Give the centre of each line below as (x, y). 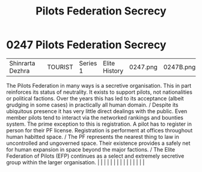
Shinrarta (22, 63)
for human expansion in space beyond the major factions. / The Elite (91, 149)
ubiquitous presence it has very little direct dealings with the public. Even (97, 111)
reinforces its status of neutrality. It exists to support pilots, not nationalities (99, 92)
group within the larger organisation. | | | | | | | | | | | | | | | (75, 162)
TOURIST (60, 67)
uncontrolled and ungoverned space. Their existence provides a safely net (98, 143)
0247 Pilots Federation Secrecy (86, 45)
